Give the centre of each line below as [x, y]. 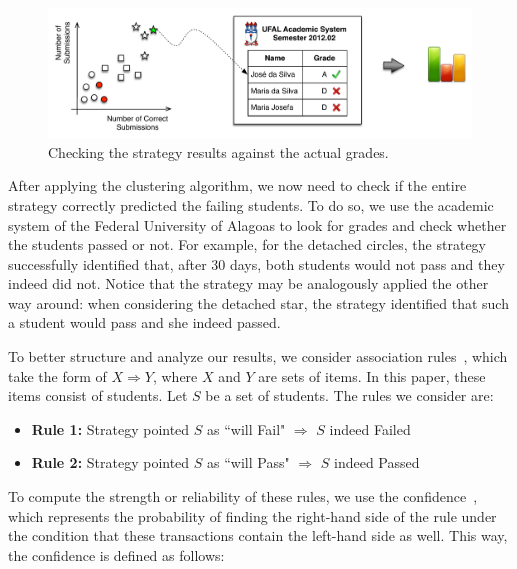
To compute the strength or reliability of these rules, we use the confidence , [243, 496]
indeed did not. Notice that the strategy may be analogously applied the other [248, 283]
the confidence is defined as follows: [116, 554]
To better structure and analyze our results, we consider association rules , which [258, 356]
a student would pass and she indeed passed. [144, 322]
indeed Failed [370, 428]
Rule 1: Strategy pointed [110, 428]
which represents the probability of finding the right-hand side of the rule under [252, 515]
